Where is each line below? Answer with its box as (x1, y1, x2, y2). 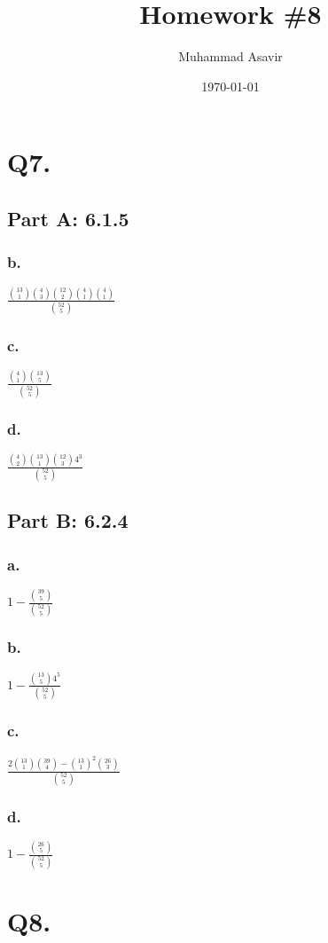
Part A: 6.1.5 (7, 204, 129, 232)
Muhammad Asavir (178, 47, 283, 66)
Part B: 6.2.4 (7, 507, 129, 534)
